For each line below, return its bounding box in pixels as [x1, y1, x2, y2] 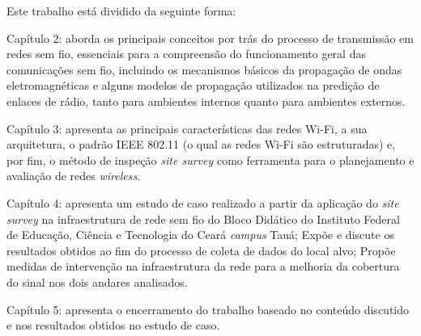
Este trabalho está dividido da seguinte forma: [6, 2, 236, 19]
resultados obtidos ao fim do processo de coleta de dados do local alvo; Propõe [6, 241, 396, 258]
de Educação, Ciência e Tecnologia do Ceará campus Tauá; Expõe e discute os [6, 226, 394, 243]
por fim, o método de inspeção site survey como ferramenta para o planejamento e [6, 151, 415, 168]
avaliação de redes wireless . [6, 167, 141, 184]
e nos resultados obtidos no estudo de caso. [6, 317, 220, 334]
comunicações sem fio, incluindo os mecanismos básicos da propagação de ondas [6, 61, 402, 78]
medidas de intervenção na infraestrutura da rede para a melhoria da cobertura [6, 258, 400, 275]
